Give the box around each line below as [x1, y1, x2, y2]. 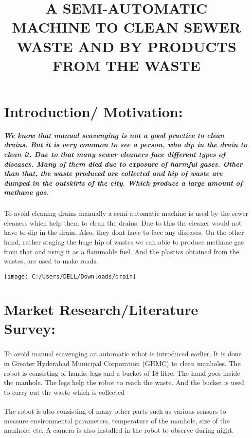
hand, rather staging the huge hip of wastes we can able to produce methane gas [4, 237, 244, 247]
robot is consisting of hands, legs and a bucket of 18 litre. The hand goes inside [4, 368, 240, 378]
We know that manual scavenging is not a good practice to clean [4, 130, 224, 140]
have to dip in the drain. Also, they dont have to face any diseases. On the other [4, 227, 244, 237]
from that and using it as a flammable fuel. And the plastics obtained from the [4, 246, 239, 256]
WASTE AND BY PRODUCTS [17, 36, 236, 56]
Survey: [4, 318, 55, 338]
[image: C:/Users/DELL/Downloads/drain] [4, 273, 137, 280]
